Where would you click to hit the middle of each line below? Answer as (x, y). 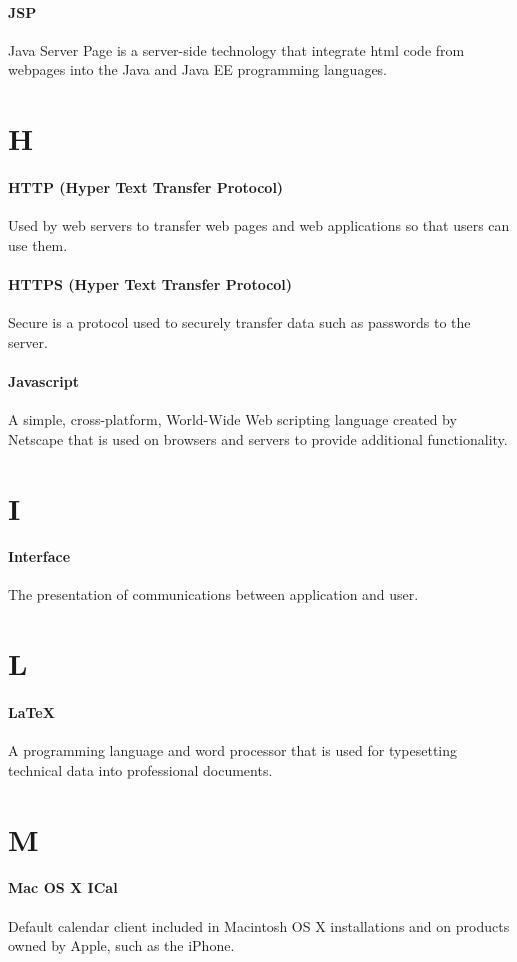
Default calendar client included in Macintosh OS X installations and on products (259, 925)
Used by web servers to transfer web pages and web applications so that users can (259, 225)
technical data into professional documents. (140, 769)
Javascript (43, 380)
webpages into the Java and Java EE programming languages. (198, 69)
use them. (38, 244)
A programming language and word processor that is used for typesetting (233, 750)
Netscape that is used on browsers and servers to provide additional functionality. (258, 438)
